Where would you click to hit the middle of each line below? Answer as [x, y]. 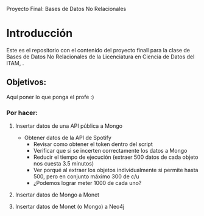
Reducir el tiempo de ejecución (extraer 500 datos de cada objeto [116, 157]
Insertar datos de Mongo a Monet [57, 195]
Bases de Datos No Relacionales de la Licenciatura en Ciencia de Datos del [100, 57]
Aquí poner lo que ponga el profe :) [50, 97]
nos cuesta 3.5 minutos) [64, 164]
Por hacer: [22, 113]
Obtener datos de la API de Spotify [68, 138]
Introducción [40, 33]
